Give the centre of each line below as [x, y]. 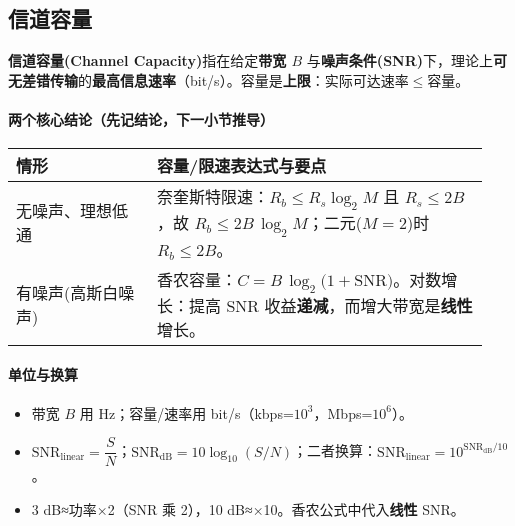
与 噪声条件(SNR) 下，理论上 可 [407, 60]
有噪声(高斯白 [67, 292]
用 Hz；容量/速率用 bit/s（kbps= [186, 412]
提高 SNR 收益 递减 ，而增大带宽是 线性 [331, 305]
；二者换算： [335, 450]
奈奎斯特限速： [213, 197]
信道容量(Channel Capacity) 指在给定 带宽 [147, 60]
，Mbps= [343, 412]
